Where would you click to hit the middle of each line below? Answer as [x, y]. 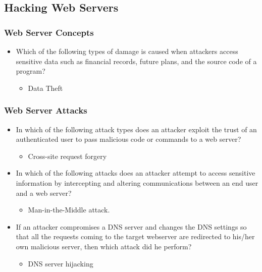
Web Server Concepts [49, 32]
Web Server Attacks [46, 110]
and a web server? [44, 193]
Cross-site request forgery [67, 156]
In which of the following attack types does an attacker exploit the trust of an [136, 129]
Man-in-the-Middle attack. [69, 210]
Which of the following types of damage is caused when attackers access [127, 51]
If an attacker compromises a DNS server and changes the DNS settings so [131, 226]
